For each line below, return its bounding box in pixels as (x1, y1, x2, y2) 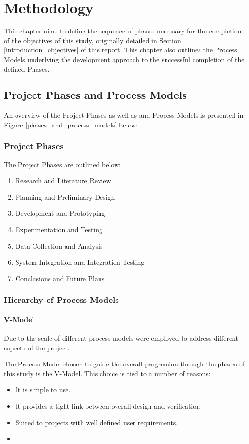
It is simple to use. (15, 384, 71, 395)
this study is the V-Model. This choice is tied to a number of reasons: (4, 368, 211, 378)
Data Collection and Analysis (15, 240, 103, 251)
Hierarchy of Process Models (4, 294, 119, 306)
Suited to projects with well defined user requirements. (15, 417, 178, 427)
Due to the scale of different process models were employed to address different (4, 333, 238, 343)
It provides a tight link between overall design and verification (15, 401, 200, 411)
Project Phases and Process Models (4, 87, 187, 102)
